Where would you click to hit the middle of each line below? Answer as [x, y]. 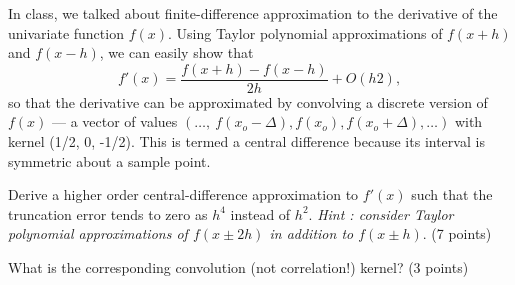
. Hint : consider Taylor [381, 213]
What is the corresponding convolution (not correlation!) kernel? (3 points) [238, 267]
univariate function [66, 32]
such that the [452, 194]
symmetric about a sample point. [109, 160]
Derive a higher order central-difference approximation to [183, 194]
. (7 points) [457, 233]
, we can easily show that [176, 52]
